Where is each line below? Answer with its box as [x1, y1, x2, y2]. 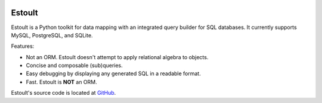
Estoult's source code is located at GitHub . [11, 89, 116, 96]
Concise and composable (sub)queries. [26, 62, 123, 69]
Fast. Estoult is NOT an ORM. [26, 78, 98, 85]
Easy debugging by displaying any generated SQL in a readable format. [26, 70, 201, 77]
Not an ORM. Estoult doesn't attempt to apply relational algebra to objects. [26, 53, 209, 60]
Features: [11, 43, 35, 50]
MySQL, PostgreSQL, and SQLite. [11, 31, 93, 38]
